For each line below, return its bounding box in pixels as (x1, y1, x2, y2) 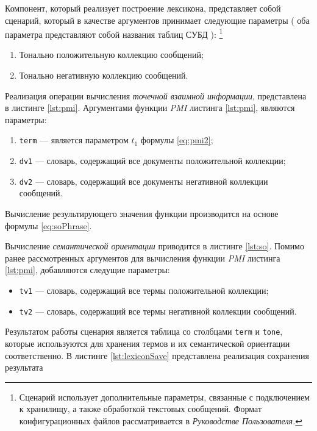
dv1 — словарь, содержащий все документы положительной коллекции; (19, 154, 286, 167)
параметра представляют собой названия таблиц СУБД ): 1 (5, 26, 223, 40)
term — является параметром (19, 134, 129, 146)
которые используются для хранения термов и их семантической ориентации (5, 337, 290, 349)
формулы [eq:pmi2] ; (140, 134, 213, 146)
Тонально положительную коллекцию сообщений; (19, 48, 204, 61)
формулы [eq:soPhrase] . (5, 219, 92, 232)
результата (5, 361, 43, 374)
